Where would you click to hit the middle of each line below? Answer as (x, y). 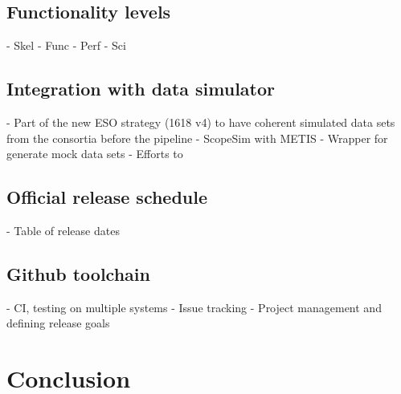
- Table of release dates (63, 230)
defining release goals (58, 323)
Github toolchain (78, 273)
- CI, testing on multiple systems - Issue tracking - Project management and (194, 307)
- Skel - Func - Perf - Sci (66, 45)
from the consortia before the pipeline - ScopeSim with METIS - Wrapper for (197, 138)
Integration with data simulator (141, 89)
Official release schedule (107, 197)
